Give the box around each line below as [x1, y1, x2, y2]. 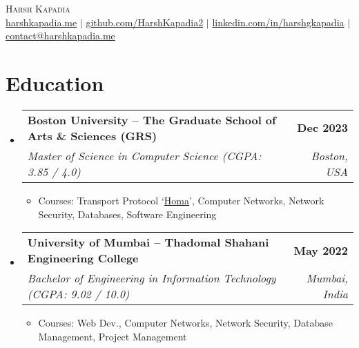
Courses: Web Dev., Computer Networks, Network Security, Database [38, 316, 333, 330]
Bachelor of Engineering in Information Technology [27, 270, 276, 287]
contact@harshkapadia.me [6, 28, 115, 43]
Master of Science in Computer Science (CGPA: [27, 147, 262, 164]
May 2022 [293, 242, 348, 258]
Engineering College [27, 250, 139, 267]
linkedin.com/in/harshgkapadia [212, 14, 345, 29]
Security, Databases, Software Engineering [38, 206, 217, 221]
